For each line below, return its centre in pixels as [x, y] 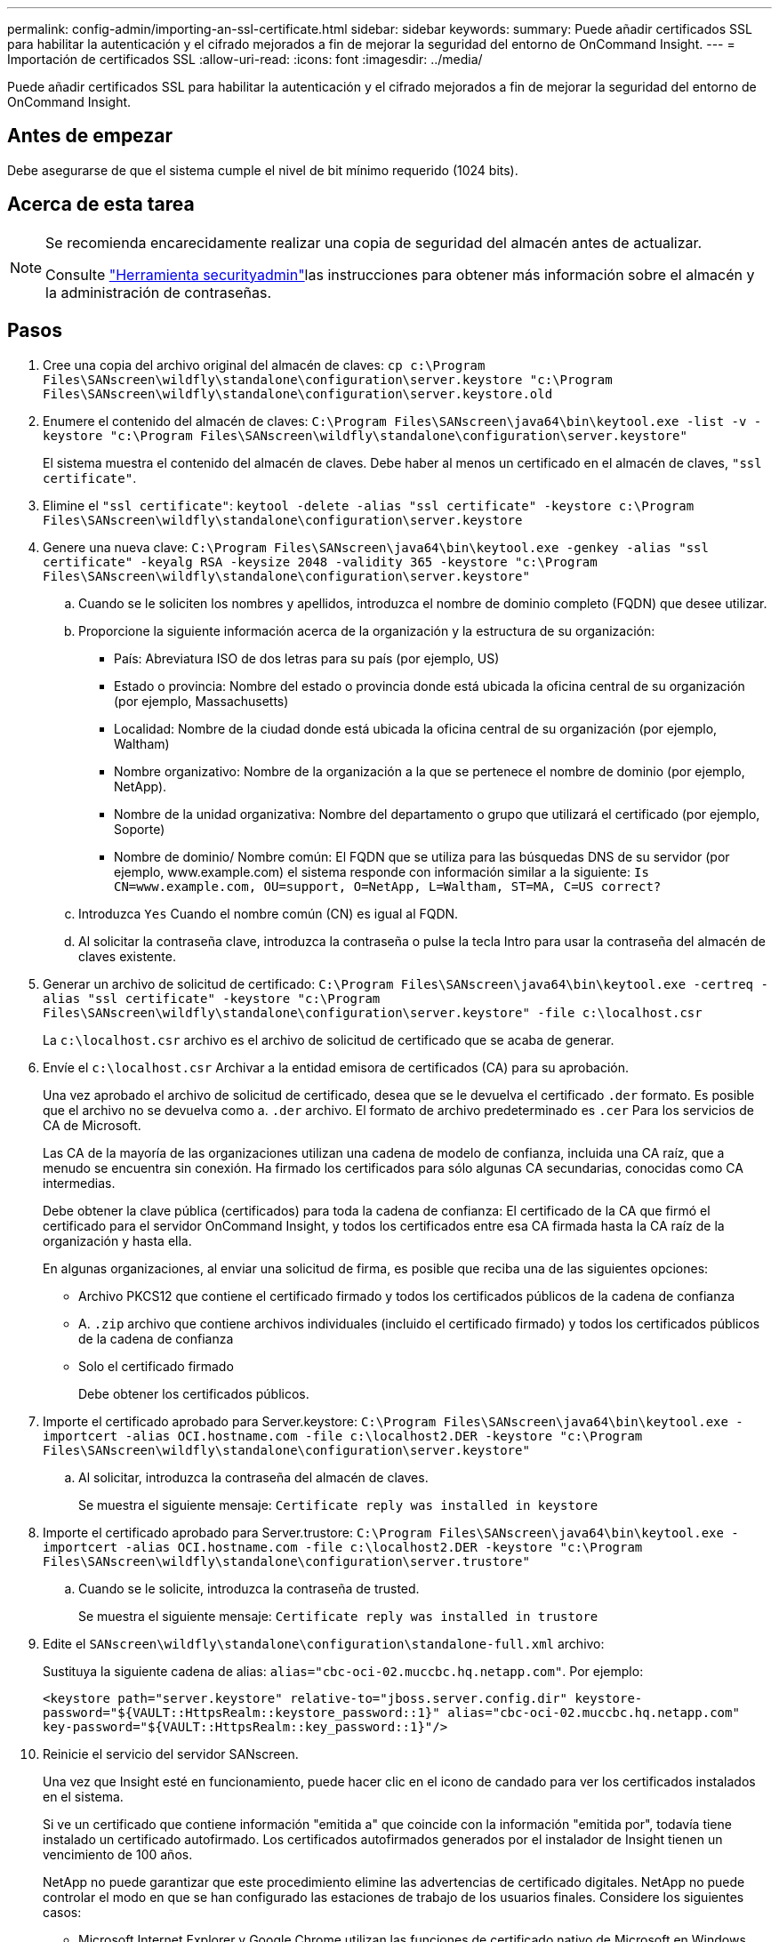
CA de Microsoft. [92, 1125]
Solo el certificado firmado [156, 1366]
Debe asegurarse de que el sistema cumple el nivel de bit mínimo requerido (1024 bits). [263, 170]
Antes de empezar [90, 136]
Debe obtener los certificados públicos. [194, 1393]
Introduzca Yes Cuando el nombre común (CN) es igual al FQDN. [269, 913]
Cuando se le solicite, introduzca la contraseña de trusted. [249, 1588]
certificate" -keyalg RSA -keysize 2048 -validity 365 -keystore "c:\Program [320, 562]
